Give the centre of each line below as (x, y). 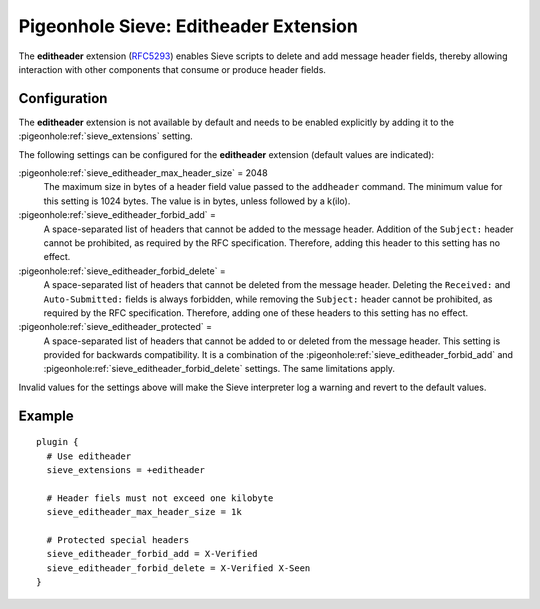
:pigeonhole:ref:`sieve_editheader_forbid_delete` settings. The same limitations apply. (219, 369)
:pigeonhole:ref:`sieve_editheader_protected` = (115, 327)
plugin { (57, 442)
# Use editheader (89, 456)
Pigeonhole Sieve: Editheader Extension (188, 26)
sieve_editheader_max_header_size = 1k (144, 512)
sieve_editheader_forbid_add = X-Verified (152, 554)
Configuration (63, 98)
